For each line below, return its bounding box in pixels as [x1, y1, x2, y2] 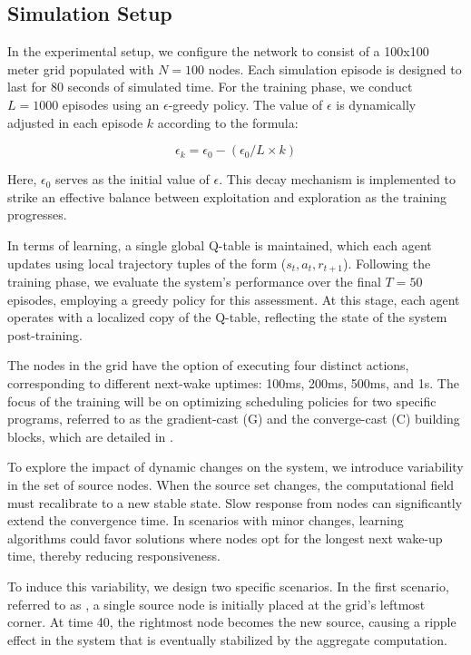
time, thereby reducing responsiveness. [7, 546, 221, 565]
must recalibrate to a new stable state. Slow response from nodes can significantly [7, 493, 463, 512]
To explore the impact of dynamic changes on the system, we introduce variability [7, 457, 464, 476]
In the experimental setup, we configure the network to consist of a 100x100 [7, 42, 429, 61]
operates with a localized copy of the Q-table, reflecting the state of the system [7, 308, 447, 327]
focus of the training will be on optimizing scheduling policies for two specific [7, 391, 437, 410]
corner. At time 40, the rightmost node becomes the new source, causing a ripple [7, 612, 456, 631]
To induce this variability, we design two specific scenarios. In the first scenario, [7, 576, 449, 595]
